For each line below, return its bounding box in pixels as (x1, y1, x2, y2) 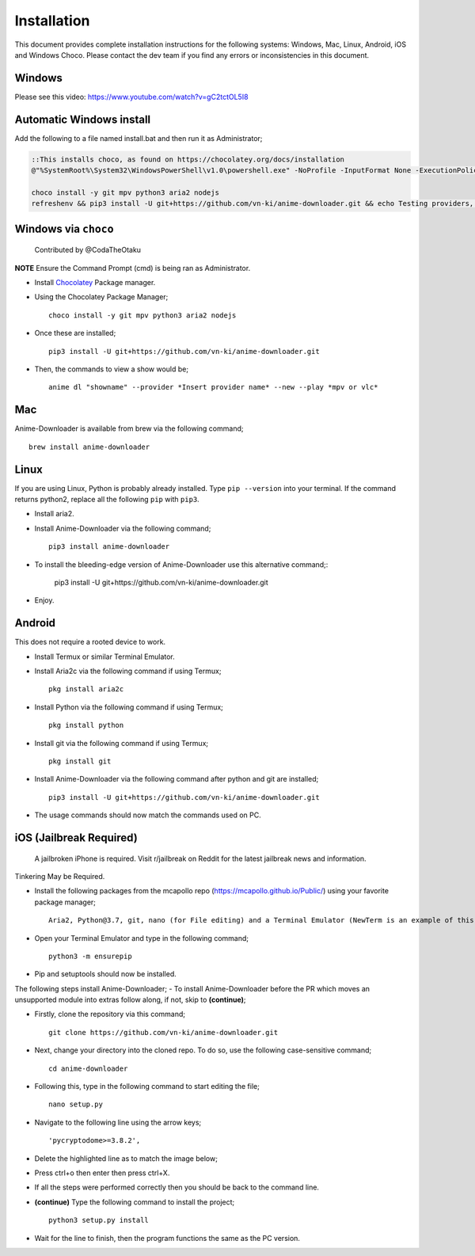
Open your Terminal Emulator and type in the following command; (34, 933, 249, 942)
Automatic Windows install (14, 112, 151, 126)
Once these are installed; (34, 329, 116, 338)
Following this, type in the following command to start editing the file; (34, 1082, 260, 1091)
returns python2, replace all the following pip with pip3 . (14, 495, 199, 504)
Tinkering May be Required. (14, 871, 105, 881)
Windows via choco (14, 222, 114, 235)
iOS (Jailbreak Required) (14, 831, 138, 844)
